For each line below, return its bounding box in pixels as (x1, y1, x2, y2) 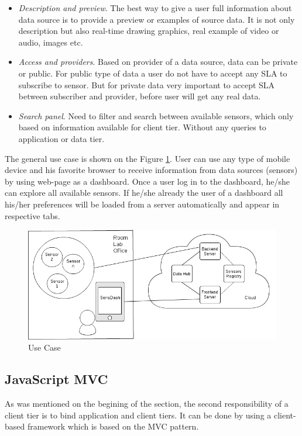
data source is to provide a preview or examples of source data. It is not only (18, 13, 295, 25)
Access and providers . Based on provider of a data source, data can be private (18, 56, 298, 68)
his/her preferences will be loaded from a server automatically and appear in (5, 198, 280, 210)
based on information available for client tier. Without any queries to (18, 121, 266, 133)
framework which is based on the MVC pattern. (27, 420, 199, 432)
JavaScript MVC (5, 370, 108, 388)
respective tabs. (5, 209, 60, 222)
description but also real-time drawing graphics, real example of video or (18, 25, 279, 37)
